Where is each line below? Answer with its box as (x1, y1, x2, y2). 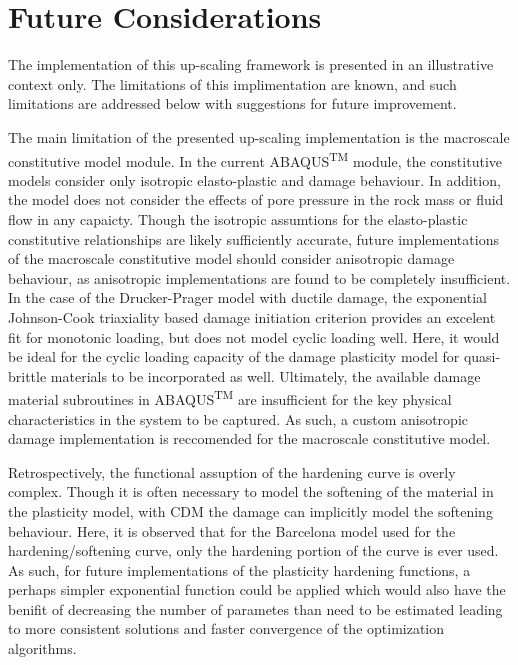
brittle (8, 365, 47, 386)
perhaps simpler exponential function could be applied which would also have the (8, 579, 506, 600)
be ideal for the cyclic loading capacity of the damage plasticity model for (8, 346, 460, 367)
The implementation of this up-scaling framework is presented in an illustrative (8, 54, 494, 75)
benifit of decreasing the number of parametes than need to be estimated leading (8, 598, 503, 619)
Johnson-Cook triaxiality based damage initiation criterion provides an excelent (8, 306, 496, 327)
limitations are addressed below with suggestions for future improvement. (8, 93, 457, 114)
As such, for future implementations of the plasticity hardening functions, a (8, 559, 471, 580)
